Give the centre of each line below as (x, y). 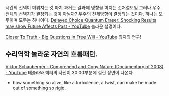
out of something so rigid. (39, 88)
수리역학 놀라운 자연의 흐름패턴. (51, 54)
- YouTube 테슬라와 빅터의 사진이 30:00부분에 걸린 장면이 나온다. (70, 72)
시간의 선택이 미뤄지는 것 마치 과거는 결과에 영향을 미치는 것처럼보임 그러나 (78, 7)
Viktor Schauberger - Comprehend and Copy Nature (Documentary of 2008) (84, 66)
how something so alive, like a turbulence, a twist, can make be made (84, 82)
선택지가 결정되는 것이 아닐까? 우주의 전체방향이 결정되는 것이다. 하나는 (88, 14)
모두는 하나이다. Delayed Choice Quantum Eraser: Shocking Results (88, 20)
